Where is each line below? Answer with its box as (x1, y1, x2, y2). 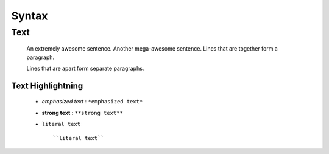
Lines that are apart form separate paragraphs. (26, 65, 144, 72)
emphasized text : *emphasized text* (41, 98, 143, 105)
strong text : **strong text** (41, 109, 123, 116)
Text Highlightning (11, 80, 83, 91)
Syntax (11, 9, 48, 23)
